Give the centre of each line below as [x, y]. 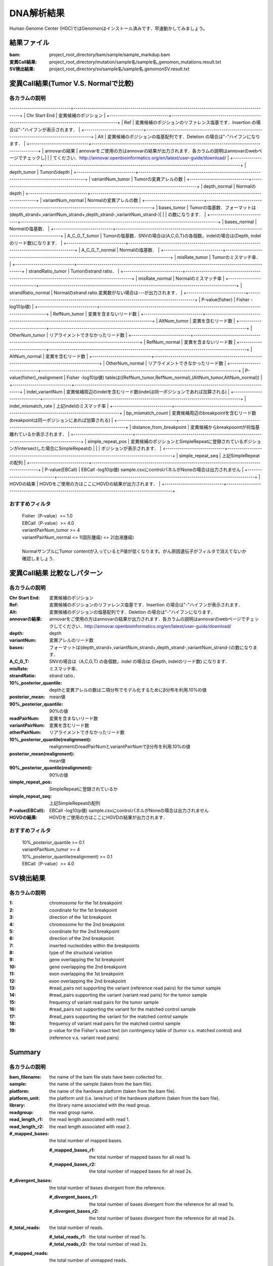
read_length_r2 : [27, 1126]
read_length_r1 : [26, 1120]
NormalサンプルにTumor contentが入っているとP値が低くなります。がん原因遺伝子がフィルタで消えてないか [134, 551]
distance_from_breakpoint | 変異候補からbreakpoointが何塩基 [196, 427]
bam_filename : [25, 1077]
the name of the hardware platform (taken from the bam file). [113, 1091]
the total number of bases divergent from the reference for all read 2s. [162, 1218]
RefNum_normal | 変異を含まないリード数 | [191, 342]
